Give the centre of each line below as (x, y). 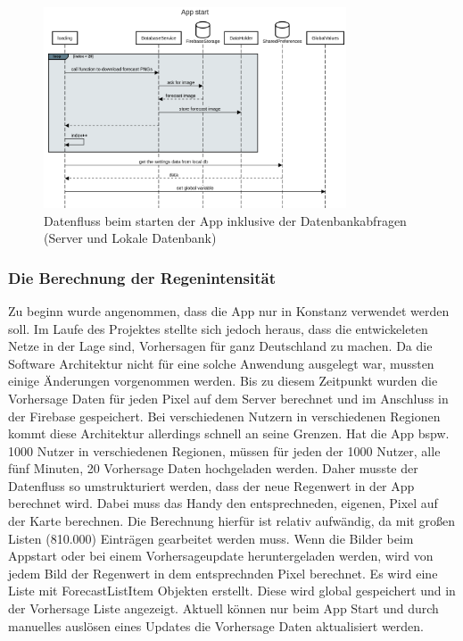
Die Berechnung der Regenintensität (142, 277)
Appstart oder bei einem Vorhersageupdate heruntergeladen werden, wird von (221, 556)
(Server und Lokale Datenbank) (130, 238)
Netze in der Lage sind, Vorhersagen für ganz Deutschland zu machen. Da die (220, 346)
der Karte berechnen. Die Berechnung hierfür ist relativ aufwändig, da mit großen (231, 521)
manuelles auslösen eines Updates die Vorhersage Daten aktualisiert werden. (216, 625)
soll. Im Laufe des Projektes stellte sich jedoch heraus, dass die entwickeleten (218, 328)
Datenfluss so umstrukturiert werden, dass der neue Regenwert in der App (211, 485)
